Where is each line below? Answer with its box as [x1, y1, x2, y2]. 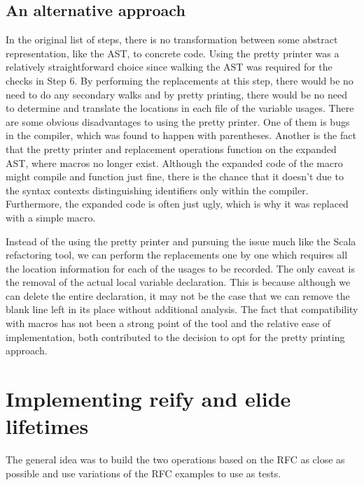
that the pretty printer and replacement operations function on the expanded [6, 141, 337, 156]
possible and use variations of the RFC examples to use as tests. [6, 465, 281, 480]
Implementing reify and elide [6, 384, 291, 413]
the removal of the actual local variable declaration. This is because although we [6, 275, 351, 289]
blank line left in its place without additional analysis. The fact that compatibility [6, 302, 358, 317]
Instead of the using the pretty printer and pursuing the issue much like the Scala [6, 233, 356, 248]
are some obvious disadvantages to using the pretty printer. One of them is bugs [6, 114, 350, 129]
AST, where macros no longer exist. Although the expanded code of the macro [6, 155, 343, 170]
